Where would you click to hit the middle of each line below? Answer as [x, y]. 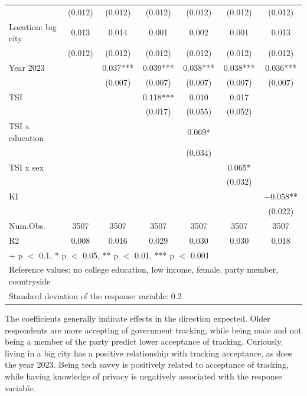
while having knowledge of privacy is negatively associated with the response [143, 376]
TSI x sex [26, 167]
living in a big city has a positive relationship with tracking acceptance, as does [148, 353]
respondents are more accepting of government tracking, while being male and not [153, 330]
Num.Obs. [27, 225]
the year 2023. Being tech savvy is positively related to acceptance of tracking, [147, 364]
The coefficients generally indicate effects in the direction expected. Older [138, 318]
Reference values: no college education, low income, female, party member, [144, 269]
